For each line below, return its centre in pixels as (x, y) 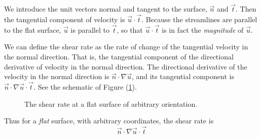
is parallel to (90, 29)
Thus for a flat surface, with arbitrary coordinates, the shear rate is (109, 121)
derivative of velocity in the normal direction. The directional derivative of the (126, 66)
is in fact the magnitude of (203, 29)
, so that (130, 29)
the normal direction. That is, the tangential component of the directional (119, 57)
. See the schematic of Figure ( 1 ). (85, 87)
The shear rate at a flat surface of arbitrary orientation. (111, 104)
